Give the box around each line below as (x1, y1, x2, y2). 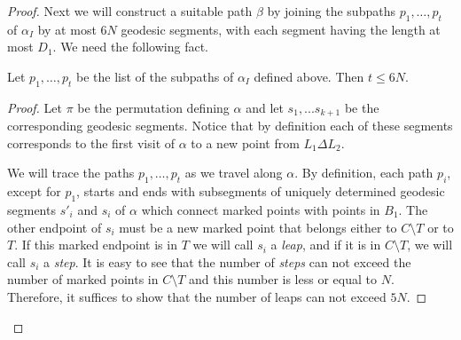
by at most (37, 20, 97, 38)
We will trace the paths (7, 163, 135, 182)
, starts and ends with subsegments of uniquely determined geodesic (76, 182, 445, 201)
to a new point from (191, 133, 300, 152)
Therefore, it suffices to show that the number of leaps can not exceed (7, 287, 387, 305)
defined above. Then (254, 67, 364, 85)
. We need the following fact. (52, 37, 208, 56)
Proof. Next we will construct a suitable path (7, 2, 253, 20)
